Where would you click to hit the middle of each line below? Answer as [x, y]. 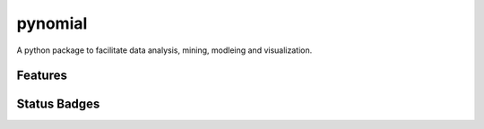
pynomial [52, 23]
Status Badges [58, 104]
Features [42, 76]
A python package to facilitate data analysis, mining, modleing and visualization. [164, 50]
